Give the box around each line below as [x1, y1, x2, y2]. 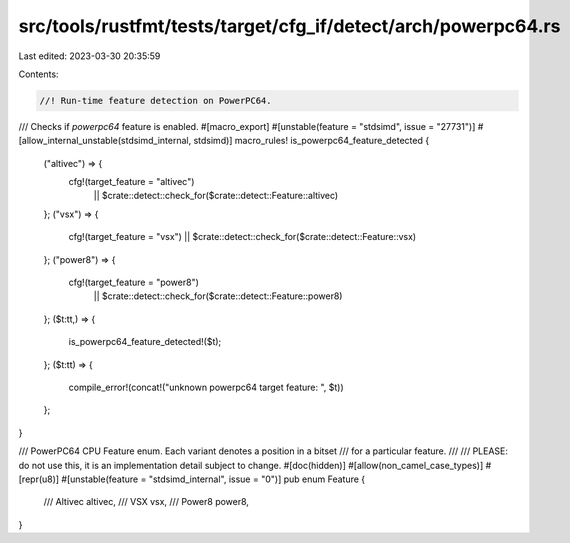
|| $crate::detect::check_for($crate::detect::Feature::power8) [93, 290, 343, 302]
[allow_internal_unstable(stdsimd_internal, [18, 135, 192, 147]
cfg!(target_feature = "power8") [68, 276, 200, 289]
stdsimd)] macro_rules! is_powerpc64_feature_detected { [193, 135, 430, 147]
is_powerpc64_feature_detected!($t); [68, 336, 222, 348]
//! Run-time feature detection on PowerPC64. [39, 95, 272, 106]
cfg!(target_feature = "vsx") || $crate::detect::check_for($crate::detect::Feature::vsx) [68, 231, 417, 243]
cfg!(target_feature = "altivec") [68, 176, 195, 188]
